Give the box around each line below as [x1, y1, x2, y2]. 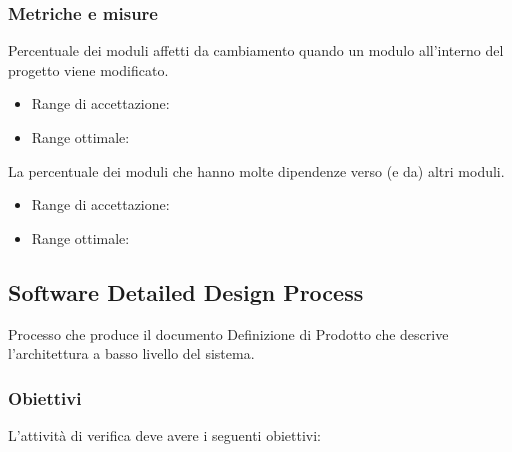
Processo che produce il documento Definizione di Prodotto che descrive [8, 323, 449, 344]
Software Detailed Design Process [8, 276, 364, 307]
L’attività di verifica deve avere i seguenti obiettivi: [8, 424, 322, 445]
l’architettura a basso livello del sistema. [8, 343, 255, 364]
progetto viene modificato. [8, 59, 169, 80]
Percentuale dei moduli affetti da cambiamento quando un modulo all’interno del [8, 40, 504, 61]
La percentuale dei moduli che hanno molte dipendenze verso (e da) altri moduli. [8, 160, 505, 181]
